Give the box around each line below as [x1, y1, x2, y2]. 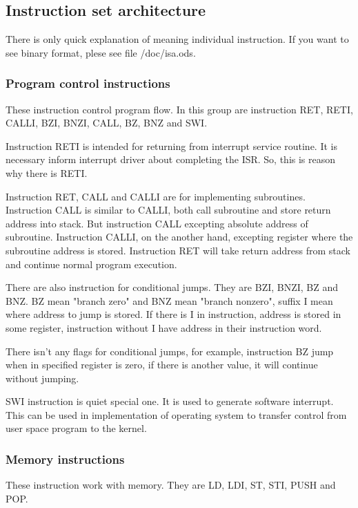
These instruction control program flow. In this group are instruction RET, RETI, [6, 102, 353, 116]
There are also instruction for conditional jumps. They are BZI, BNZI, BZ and [6, 280, 339, 294]
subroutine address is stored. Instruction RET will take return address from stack [6, 243, 350, 257]
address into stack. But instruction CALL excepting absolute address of [6, 216, 308, 230]
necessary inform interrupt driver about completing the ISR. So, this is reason [6, 152, 336, 167]
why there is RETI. [6, 165, 88, 180]
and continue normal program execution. [6, 256, 177, 271]
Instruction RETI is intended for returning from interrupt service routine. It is [6, 138, 337, 153]
